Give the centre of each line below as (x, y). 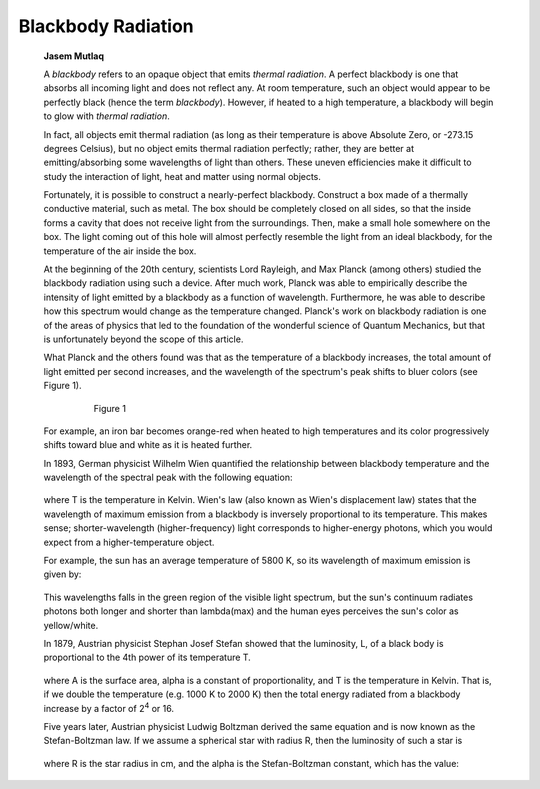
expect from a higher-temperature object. (129, 542)
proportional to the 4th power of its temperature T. (147, 657)
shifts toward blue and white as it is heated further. (148, 445)
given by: (62, 574)
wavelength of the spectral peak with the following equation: (168, 477)
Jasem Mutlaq (74, 56)
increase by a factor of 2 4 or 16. (109, 707)
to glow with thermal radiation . (106, 116)
